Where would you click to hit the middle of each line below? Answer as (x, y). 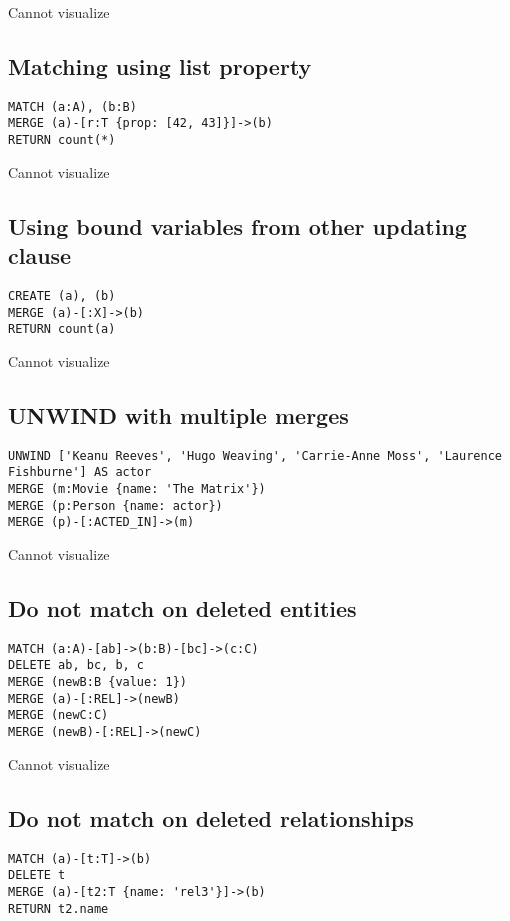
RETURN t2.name (58, 908)
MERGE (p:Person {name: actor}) (115, 505)
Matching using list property (160, 65)
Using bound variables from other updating (237, 225)
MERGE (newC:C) (58, 715)
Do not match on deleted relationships (211, 817)
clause (40, 255)
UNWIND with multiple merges (178, 414)
